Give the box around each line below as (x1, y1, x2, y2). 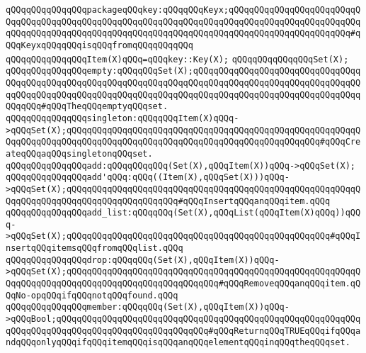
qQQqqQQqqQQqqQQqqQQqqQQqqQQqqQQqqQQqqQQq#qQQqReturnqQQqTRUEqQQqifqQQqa (6, 325, 361, 336)
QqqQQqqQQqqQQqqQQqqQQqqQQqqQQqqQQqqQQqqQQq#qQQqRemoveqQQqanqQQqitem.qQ (6, 279, 361, 289)
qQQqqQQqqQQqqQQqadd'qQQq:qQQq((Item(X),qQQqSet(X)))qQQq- (6, 172, 290, 183)
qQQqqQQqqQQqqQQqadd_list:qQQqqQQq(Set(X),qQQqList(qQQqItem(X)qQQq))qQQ (6, 208, 361, 218)
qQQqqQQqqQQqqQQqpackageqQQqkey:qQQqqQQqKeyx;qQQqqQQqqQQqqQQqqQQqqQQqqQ (6, 5, 361, 15)
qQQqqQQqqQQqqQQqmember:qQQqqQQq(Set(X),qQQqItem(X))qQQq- (6, 302, 290, 313)
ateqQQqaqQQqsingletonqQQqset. (6, 148, 153, 159)
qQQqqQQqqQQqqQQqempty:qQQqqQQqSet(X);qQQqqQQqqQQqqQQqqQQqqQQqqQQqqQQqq (6, 66, 361, 77)
